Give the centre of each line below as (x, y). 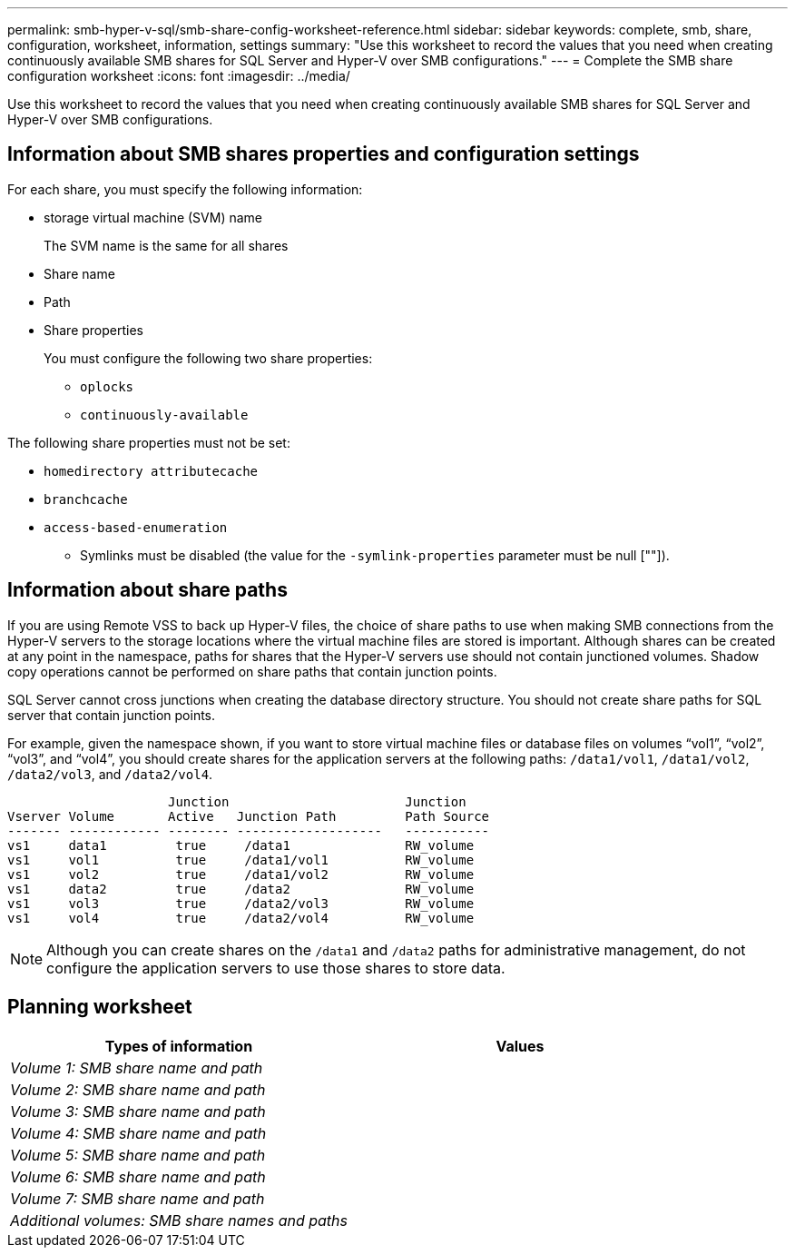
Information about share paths (147, 590)
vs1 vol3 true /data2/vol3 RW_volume (241, 903)
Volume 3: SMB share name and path (138, 1111)
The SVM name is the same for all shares (166, 245)
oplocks (107, 386)
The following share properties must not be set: (149, 442)
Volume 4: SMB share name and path (138, 1133)
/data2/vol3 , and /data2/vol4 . (110, 774)
